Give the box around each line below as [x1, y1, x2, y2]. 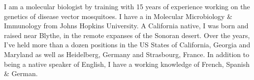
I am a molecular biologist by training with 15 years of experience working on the [4, 1, 250, 11]
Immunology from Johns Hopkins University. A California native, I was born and [4, 20, 249, 31]
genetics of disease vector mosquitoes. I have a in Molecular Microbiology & [4, 11, 233, 21]
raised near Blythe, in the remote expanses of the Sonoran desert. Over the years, [4, 30, 250, 40]
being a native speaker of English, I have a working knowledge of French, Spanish [4, 59, 250, 69]
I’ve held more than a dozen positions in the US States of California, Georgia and [4, 40, 251, 50]
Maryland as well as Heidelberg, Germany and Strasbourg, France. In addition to [4, 49, 250, 59]
